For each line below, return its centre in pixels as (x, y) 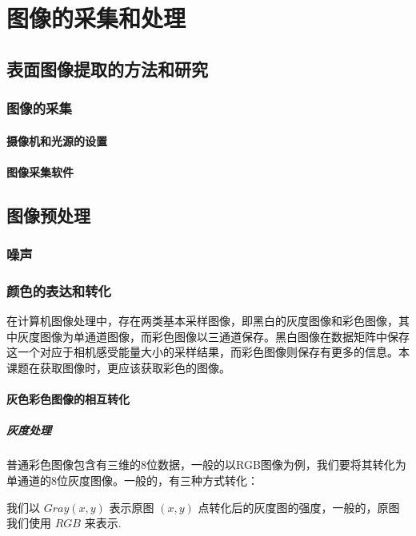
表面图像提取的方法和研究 (107, 68)
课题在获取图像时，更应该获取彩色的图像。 (118, 367)
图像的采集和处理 (96, 18)
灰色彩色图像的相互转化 (68, 399)
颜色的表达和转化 (59, 290)
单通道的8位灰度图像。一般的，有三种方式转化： (132, 480)
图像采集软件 (40, 171)
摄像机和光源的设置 (57, 140)
